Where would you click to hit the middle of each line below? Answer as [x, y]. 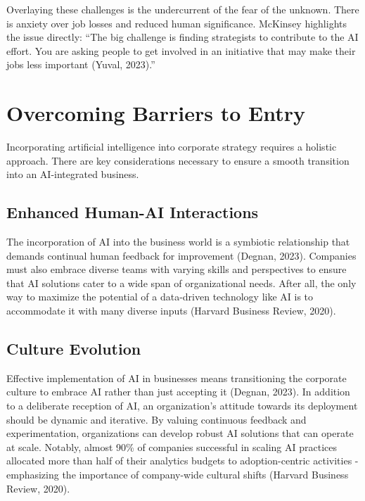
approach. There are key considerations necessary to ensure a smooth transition [178, 160]
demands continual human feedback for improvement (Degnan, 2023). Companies [181, 255]
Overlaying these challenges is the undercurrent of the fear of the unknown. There [183, 9]
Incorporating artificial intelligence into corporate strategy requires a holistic [172, 147]
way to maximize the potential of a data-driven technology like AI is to [160, 297]
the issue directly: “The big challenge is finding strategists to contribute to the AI [182, 37]
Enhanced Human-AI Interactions [133, 212]
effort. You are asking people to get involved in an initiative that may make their [181, 50]
